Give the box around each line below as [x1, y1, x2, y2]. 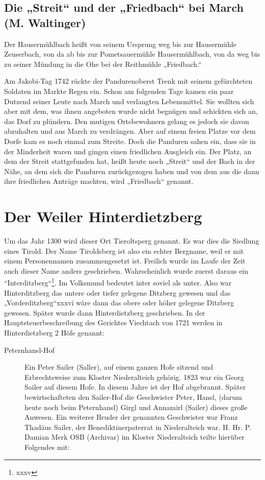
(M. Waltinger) [4, 14, 86, 30]
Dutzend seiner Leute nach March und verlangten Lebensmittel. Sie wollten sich [4, 95, 254, 106]
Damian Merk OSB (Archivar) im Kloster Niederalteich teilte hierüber [24, 431, 245, 442]
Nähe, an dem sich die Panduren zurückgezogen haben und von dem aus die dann [4, 165, 259, 176]
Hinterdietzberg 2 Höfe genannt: [4, 327, 104, 338]
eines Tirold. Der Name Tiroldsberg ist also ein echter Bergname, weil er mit [4, 245, 244, 256]
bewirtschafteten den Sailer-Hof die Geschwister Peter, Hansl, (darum [24, 392, 242, 402]
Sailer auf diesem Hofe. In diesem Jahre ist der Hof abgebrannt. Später [24, 381, 246, 392]
